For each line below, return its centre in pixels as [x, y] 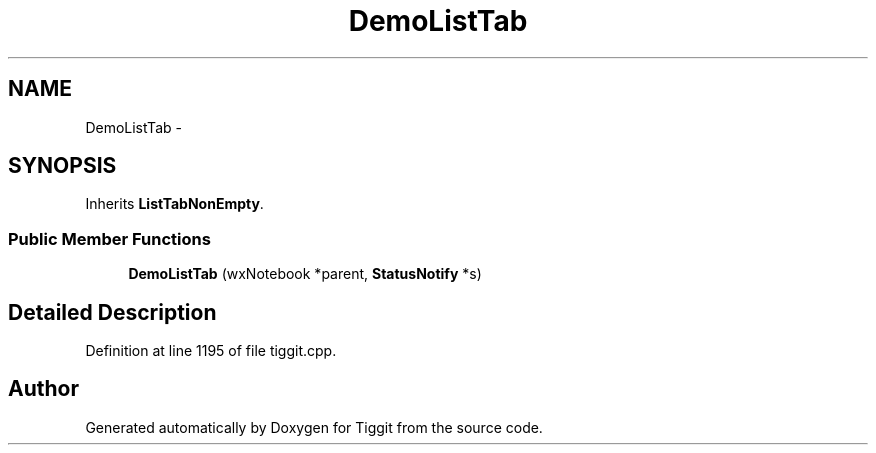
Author [43, 389]
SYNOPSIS [62, 166]
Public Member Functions [109, 238]
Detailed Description [112, 312]
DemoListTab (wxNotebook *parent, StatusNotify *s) [305, 274]
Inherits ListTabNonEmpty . [174, 204]
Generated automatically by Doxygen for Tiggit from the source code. [314, 427]
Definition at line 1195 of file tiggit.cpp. [211, 351]
